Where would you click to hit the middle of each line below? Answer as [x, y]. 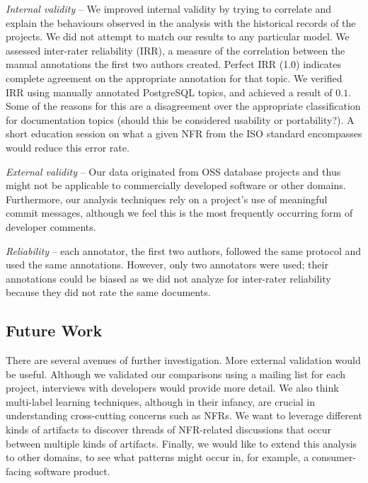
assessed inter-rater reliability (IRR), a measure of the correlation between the [176, 50]
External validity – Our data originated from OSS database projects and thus [173, 171]
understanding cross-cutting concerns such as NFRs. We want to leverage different [184, 415]
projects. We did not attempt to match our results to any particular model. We [178, 36]
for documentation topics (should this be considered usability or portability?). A [180, 119]
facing [19, 471]
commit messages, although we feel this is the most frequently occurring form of [179, 213]
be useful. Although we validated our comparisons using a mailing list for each [176, 374]
